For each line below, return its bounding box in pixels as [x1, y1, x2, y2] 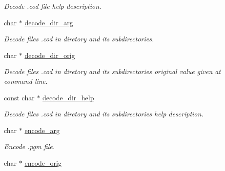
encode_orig [24, 157, 61, 168]
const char [4, 92, 35, 102]
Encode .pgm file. [4, 141, 55, 152]
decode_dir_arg [24, 17, 73, 27]
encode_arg [24, 125, 60, 135]
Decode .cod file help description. [4, 1, 102, 11]
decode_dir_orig [24, 50, 75, 60]
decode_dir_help [42, 92, 94, 102]
